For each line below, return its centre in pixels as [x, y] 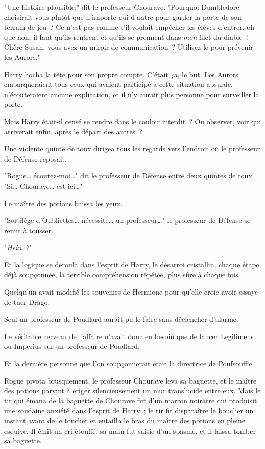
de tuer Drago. [27, 301]
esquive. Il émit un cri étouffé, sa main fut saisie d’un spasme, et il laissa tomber [130, 430]
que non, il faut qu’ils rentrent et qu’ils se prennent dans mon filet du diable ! [126, 37]
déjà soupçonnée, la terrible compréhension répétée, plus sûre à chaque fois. [122, 274]
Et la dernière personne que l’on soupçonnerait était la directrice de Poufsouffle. [129, 363]
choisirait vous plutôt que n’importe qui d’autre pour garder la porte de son [123, 17]
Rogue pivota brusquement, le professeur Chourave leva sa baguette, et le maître [130, 380]
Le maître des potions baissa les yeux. [63, 203]
